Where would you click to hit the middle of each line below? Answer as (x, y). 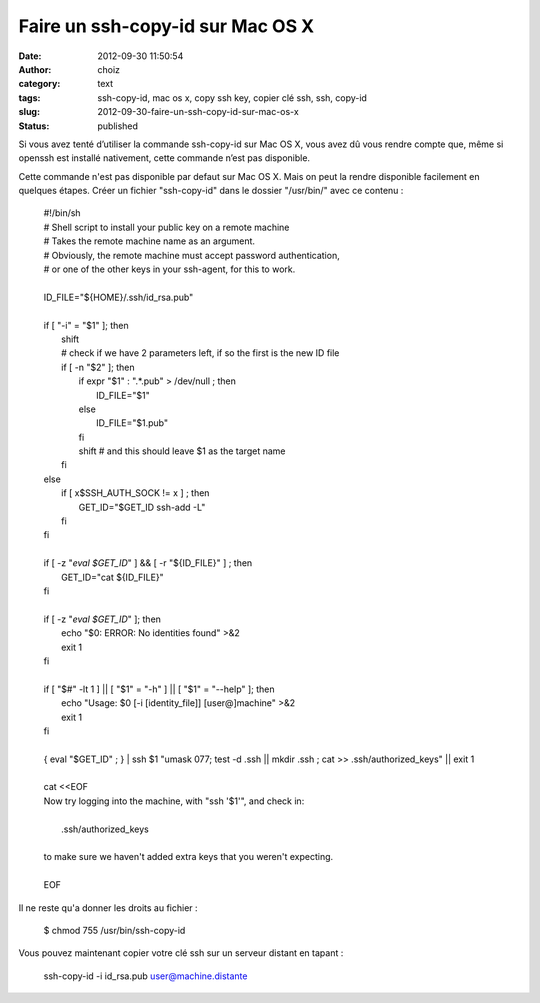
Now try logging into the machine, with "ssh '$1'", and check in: (174, 801)
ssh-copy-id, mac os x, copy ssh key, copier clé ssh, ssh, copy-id (232, 97)
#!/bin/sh (62, 213)
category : (39, 84)
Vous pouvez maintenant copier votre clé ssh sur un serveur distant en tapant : (181, 953)
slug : (29, 112)
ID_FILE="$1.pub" (132, 423)
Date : (30, 56)
